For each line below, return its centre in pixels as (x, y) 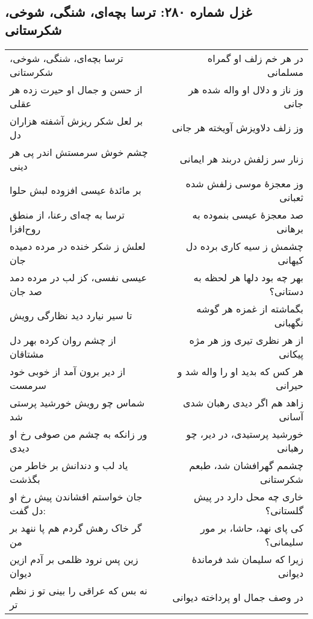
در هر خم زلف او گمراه (255, 58)
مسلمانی (285, 72)
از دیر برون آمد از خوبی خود (68, 371)
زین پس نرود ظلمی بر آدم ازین (74, 559)
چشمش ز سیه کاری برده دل (244, 246)
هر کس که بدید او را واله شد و (240, 371)
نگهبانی (289, 322)
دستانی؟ (286, 291)
